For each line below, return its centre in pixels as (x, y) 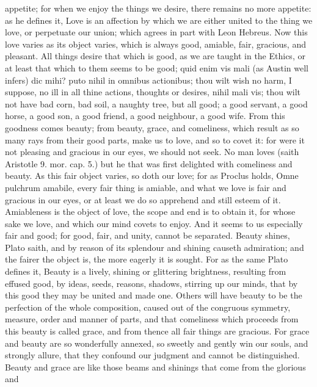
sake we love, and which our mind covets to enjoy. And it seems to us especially (154, 223)
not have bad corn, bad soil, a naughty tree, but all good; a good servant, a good (156, 103)
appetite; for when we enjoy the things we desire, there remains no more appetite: (158, 8)
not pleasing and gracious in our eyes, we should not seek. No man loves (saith (152, 152)
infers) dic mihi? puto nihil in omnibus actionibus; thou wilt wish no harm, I (148, 80)
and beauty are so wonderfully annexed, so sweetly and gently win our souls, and (157, 343)
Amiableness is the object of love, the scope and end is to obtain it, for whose (150, 212)
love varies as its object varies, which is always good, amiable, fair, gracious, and (155, 44)
